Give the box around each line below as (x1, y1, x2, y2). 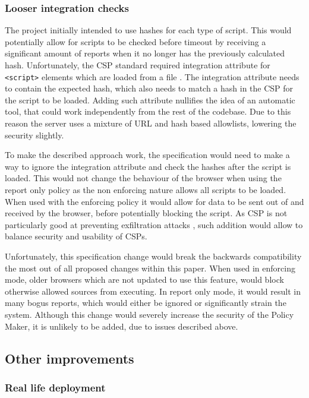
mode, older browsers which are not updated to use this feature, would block (5, 273, 284, 286)
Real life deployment (5, 380, 106, 394)
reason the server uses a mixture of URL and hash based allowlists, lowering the (5, 117, 297, 129)
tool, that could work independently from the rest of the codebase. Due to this (5, 105, 291, 118)
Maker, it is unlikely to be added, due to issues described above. (5, 320, 238, 332)
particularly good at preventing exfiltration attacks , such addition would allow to (5, 218, 303, 230)
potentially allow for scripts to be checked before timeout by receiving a (5, 35, 266, 48)
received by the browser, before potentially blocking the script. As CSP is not (5, 207, 288, 219)
